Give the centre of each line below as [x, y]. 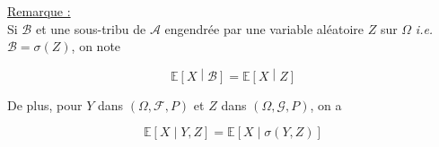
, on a [326, 104]
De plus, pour [45, 104]
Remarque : [39, 11]
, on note [96, 46]
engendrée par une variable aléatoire [264, 28]
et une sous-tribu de [91, 28]
